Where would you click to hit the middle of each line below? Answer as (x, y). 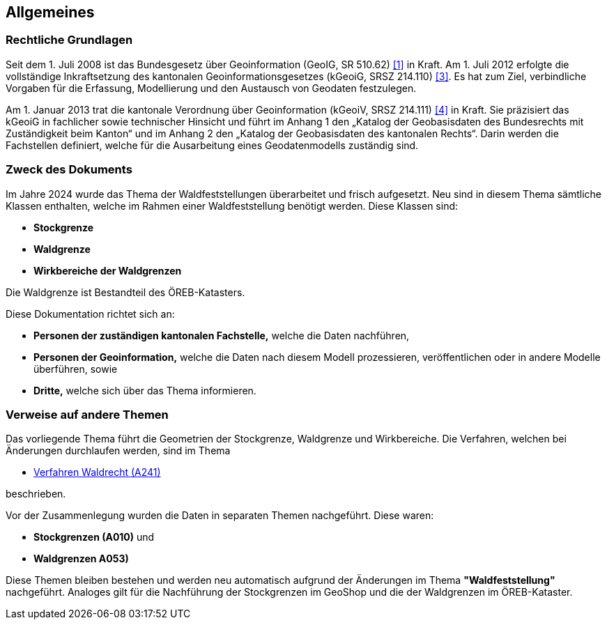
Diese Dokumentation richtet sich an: (90, 314)
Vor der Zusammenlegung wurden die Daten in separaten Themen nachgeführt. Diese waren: (220, 516)
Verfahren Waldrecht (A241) (97, 472)
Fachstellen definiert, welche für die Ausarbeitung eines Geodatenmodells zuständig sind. (212, 145)
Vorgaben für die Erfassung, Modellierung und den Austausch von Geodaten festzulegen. (211, 88)
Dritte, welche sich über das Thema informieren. (145, 390)
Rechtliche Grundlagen (69, 40)
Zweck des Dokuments (69, 170)
